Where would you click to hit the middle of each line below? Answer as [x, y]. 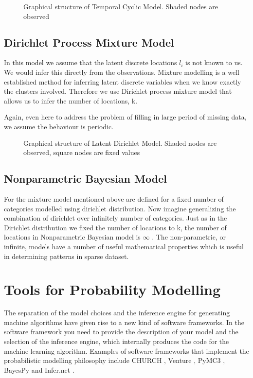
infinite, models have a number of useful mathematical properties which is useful [124, 246]
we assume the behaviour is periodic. [59, 126]
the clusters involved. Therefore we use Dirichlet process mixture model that [118, 91]
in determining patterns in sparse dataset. [66, 256]
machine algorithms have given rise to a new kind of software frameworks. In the [124, 322]
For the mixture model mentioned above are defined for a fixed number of [114, 198]
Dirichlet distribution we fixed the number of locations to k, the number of [115, 227]
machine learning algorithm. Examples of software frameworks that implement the [126, 351]
